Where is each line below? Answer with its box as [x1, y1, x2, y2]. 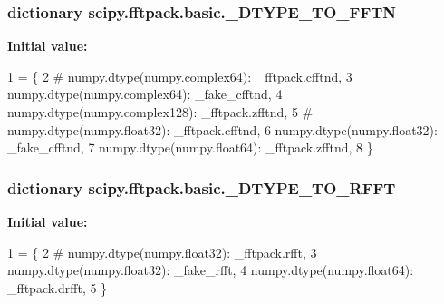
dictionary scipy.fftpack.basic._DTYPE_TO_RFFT [7, 176, 396, 199]
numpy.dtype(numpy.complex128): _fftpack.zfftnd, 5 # [7, 103, 314, 121]
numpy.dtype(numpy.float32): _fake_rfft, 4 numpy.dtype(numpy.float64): [7, 260, 414, 279]
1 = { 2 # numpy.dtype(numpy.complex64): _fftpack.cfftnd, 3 [7, 66, 352, 85]
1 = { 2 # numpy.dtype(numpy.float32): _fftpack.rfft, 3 [7, 242, 317, 261]
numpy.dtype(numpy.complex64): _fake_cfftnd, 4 [7, 84, 283, 103]
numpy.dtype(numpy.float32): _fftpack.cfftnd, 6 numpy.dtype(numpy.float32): [7, 120, 438, 139]
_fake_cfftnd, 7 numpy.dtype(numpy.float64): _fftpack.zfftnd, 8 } [7, 138, 373, 157]
